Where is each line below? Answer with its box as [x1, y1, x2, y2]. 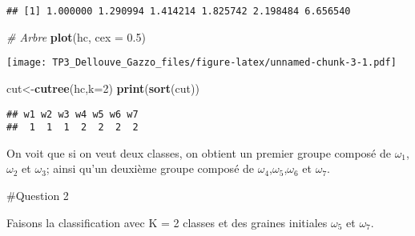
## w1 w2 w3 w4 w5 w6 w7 [6, 108, 139, 120]
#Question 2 [6, 187, 69, 203]
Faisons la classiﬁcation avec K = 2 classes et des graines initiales [6, 214, 328, 230]
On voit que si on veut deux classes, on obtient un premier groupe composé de [6, 144, 391, 161]
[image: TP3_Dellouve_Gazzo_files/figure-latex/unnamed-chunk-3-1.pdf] [6, 57, 397, 69]
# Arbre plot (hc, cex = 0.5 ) [6, 28, 146, 45]
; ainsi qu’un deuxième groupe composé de [46, 160, 255, 177]
